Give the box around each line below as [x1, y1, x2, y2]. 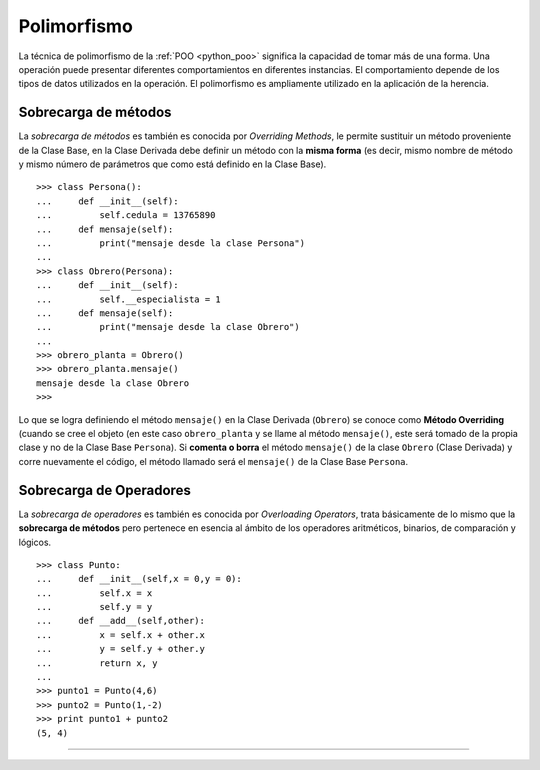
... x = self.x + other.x [36, 629, 205, 640]
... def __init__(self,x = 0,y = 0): [36, 573, 242, 585]
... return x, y [36, 657, 158, 669]
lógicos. [18, 536, 52, 548]
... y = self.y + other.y [36, 643, 205, 655]
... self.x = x [36, 587, 153, 599]
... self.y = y [36, 601, 153, 613]
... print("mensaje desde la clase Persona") [36, 237, 305, 249]
